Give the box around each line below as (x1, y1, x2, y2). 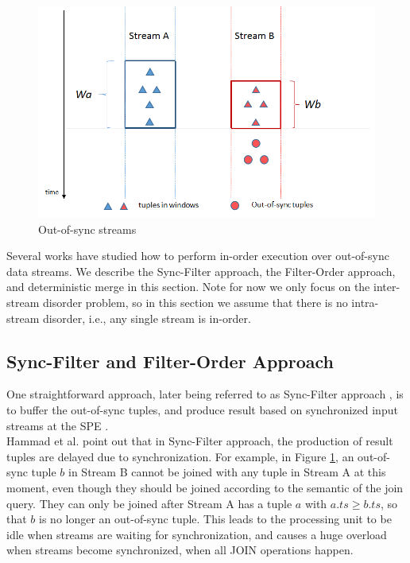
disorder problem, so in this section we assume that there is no (42, 294, 348, 310)
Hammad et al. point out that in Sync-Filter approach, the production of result (6, 433, 393, 449)
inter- (373, 278, 400, 295)
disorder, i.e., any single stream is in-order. (42, 309, 251, 326)
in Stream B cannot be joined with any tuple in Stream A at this (68, 464, 386, 480)
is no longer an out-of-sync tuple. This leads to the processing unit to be (39, 511, 392, 527)
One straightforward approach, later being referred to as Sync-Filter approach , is (6, 386, 404, 402)
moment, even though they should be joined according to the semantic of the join (6, 479, 404, 495)
